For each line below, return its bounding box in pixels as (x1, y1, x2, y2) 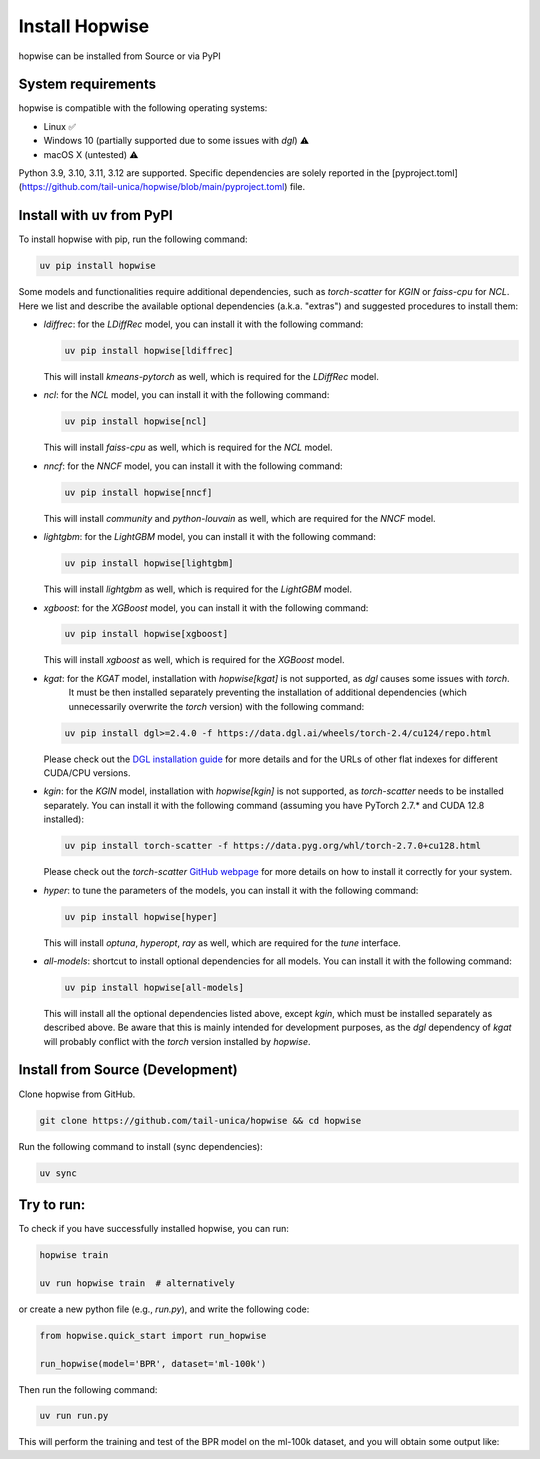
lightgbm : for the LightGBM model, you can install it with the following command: (43, 531, 377, 543)
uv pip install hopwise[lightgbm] (64, 558, 234, 569)
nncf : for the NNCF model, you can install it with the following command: (43, 460, 343, 472)
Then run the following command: (18, 1383, 158, 1395)
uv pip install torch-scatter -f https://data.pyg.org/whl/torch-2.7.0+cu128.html (64, 840, 482, 852)
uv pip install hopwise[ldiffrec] (64, 345, 234, 357)
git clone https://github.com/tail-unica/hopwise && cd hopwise (39, 1115, 362, 1126)
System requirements (18, 76, 157, 93)
